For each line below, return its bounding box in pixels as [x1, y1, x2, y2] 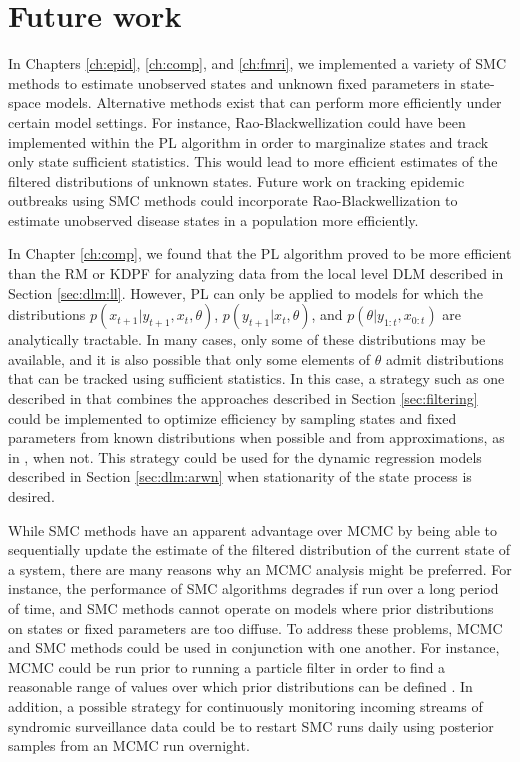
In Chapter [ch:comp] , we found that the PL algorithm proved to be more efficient [8, 243, 512, 264]
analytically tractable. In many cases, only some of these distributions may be [8, 329, 486, 350]
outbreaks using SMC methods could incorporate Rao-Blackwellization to [8, 190, 458, 211]
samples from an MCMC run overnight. [8, 735, 250, 756]
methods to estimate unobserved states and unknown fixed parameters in [8, 72, 456, 93]
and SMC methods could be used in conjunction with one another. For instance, [8, 637, 500, 658]
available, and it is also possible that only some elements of [8, 348, 371, 369]
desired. [8, 486, 55, 506]
